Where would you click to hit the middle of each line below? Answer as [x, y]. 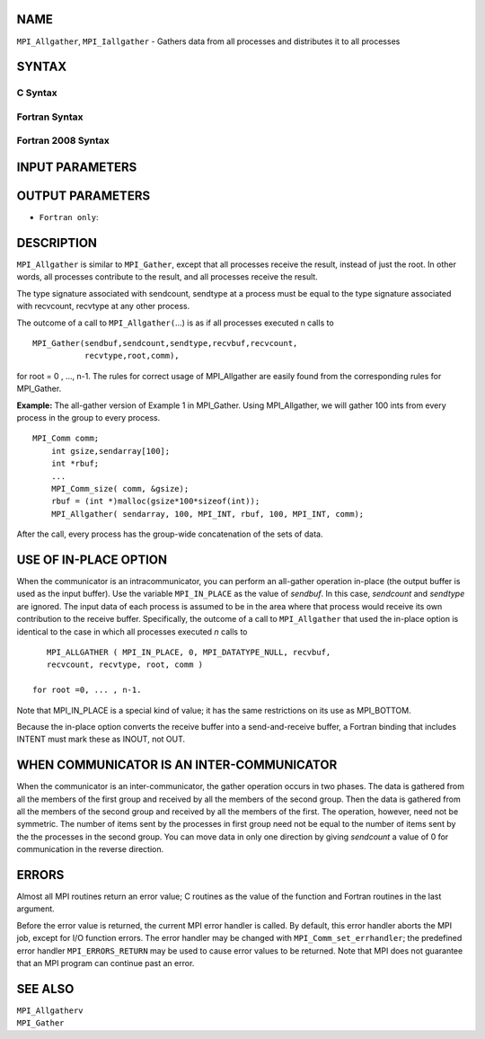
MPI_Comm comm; [66, 439]
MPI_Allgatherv [50, 1010]
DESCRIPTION [57, 243]
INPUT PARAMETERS [77, 168]
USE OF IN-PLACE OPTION [92, 559]
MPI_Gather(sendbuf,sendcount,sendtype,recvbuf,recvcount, [165, 343]
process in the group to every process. [88, 417]
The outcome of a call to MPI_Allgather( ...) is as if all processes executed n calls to [175, 323]
